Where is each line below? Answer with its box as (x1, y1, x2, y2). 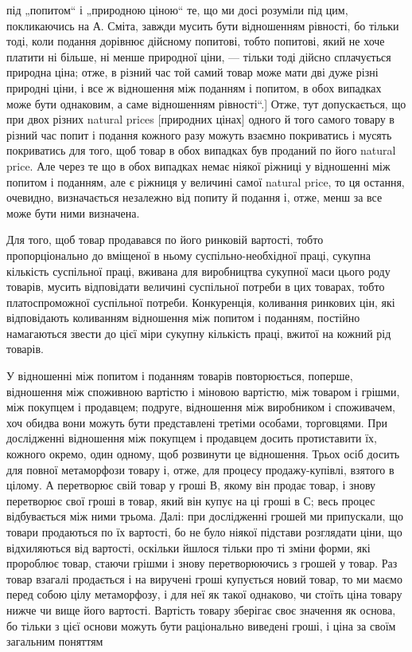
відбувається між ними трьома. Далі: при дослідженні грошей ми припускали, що (6, 508, 403, 524)
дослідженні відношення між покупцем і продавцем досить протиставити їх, (6, 430, 377, 446)
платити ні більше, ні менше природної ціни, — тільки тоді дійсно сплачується (6, 48, 391, 65)
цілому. (6, 477, 42, 493)
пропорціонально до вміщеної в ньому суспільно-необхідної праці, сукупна (6, 246, 371, 263)
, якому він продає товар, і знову (217, 477, 376, 493)
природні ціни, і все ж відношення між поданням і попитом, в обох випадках (6, 79, 382, 96)
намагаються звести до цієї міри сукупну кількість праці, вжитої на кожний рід (6, 324, 391, 341)
